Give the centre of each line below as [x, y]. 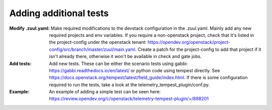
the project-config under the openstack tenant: [98, 42]
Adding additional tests [59, 13]
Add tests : [20, 64]
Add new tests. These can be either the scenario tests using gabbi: [119, 64]
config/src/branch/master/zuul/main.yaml [92, 49]
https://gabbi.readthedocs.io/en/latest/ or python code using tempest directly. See [134, 70]
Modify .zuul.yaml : [29, 28]
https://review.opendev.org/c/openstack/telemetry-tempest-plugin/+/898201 [129, 99]
